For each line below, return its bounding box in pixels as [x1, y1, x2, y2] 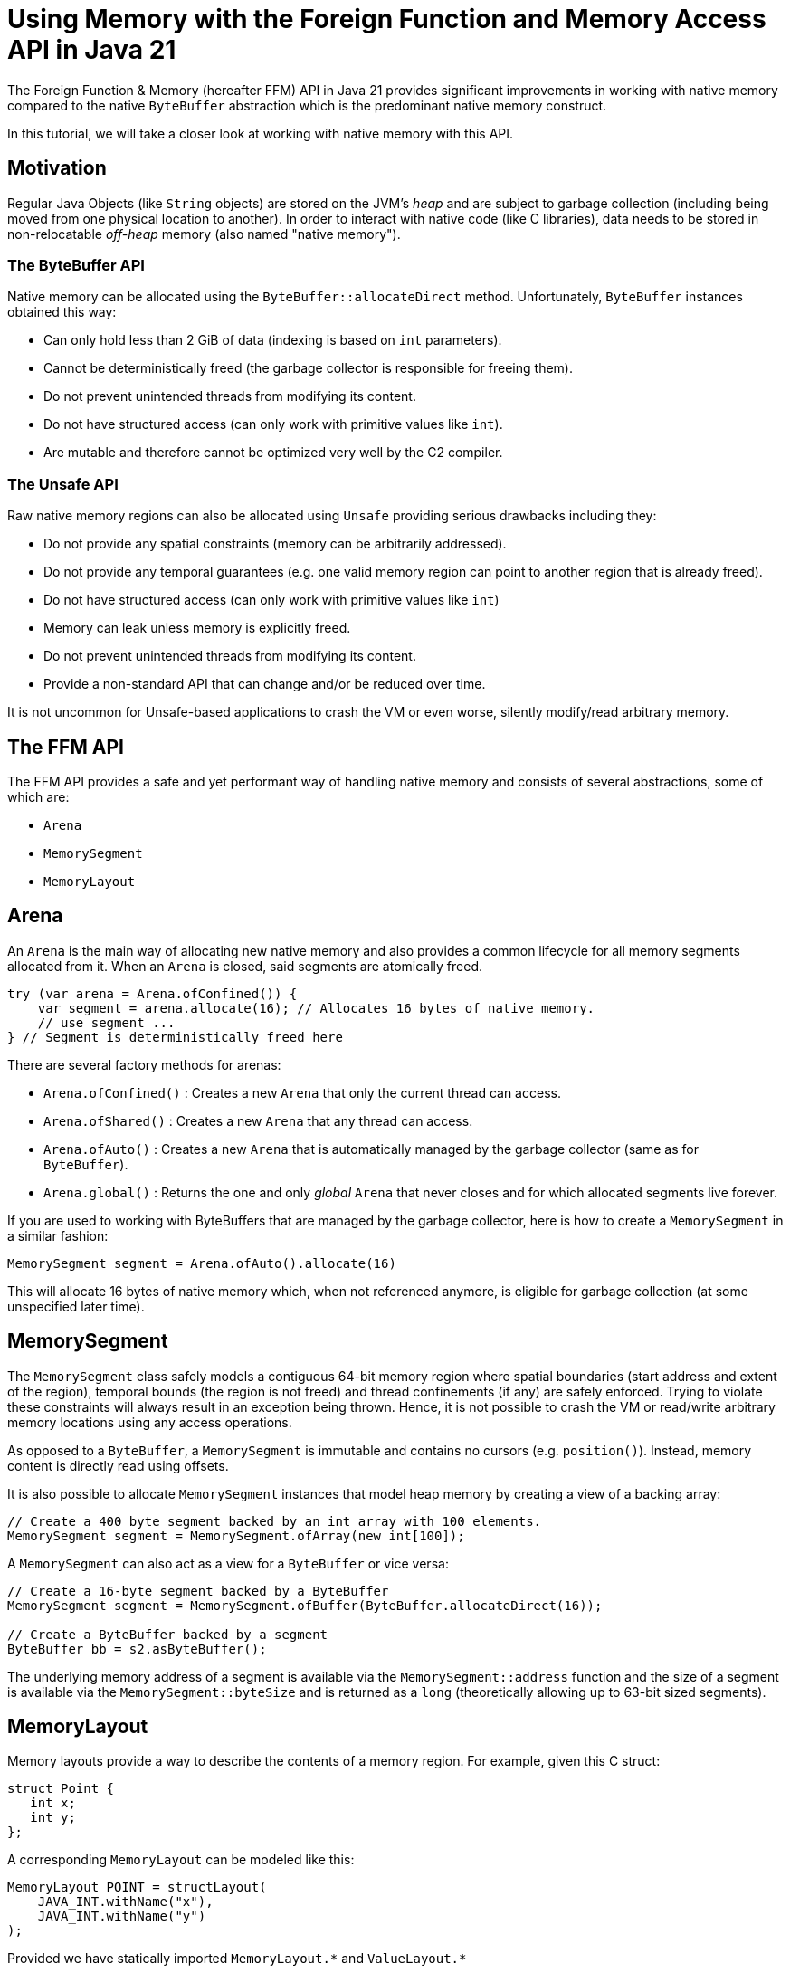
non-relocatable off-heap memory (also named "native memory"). [7, 225, 401, 242]
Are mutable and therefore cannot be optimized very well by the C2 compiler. [43, 444, 503, 461]
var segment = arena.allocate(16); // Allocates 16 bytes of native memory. [37, 1000, 595, 1015]
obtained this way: [7, 304, 117, 320]
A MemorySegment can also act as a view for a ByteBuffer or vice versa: [7, 1555, 449, 1571]
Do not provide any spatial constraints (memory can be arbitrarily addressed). [43, 536, 507, 552]
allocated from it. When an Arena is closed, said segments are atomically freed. [7, 958, 483, 974]
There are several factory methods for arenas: [7, 1056, 281, 1072]
